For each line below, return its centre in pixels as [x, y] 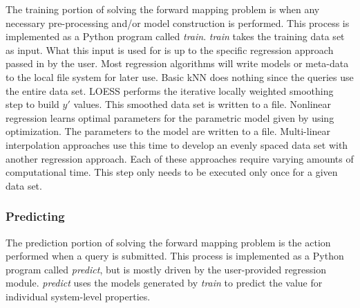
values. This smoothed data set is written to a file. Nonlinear [202, 104]
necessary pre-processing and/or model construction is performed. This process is [178, 22]
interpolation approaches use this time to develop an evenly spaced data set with [177, 144]
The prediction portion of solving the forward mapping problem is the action [168, 242]
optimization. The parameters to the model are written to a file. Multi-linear [168, 131]
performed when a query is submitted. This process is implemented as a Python [175, 256]
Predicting [35, 216]
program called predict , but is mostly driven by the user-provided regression [166, 269]
